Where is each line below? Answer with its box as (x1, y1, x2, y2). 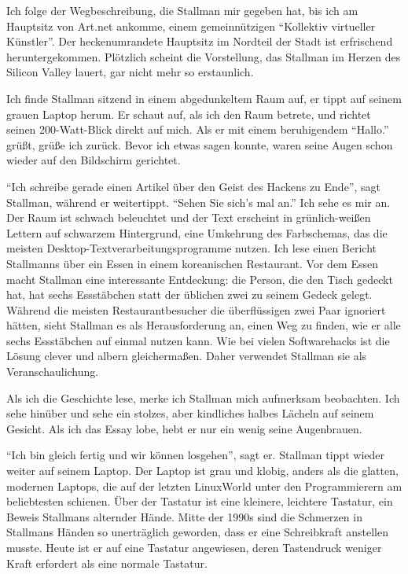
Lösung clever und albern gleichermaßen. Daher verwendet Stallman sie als (6, 348, 367, 364)
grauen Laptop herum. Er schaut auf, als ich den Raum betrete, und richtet (6, 105, 371, 122)
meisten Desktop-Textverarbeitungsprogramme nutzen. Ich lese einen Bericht (6, 240, 377, 256)
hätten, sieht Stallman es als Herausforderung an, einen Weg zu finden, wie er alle (6, 317, 401, 333)
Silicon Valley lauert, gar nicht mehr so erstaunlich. (6, 64, 254, 80)
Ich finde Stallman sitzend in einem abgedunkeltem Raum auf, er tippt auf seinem (6, 90, 402, 106)
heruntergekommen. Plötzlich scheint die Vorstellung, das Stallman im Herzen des (6, 48, 401, 64)
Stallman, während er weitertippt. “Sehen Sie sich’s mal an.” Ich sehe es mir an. (6, 193, 391, 210)
